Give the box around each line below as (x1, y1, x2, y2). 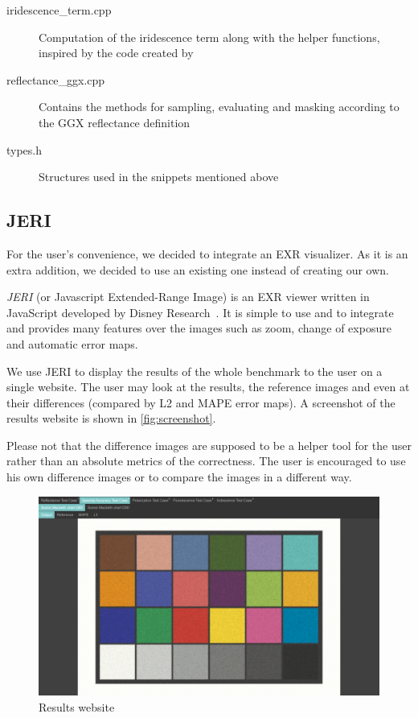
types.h (6, 141, 43, 158)
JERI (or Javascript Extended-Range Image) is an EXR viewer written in (6, 288, 370, 305)
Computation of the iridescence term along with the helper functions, (39, 28, 380, 45)
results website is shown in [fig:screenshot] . (6, 410, 216, 427)
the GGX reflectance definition (39, 113, 191, 130)
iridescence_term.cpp (6, 2, 112, 18)
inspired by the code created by (39, 44, 194, 61)
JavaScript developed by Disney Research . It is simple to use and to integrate (6, 303, 394, 320)
